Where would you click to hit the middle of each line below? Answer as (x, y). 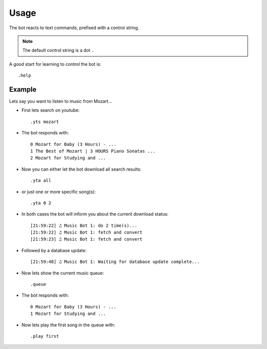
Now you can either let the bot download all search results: (82, 169)
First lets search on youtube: (51, 110)
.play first (45, 336)
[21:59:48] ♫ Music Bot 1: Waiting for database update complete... (115, 262)
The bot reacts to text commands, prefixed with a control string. (74, 28)
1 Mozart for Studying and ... (68, 314)
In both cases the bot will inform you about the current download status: (95, 214)
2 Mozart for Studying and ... (68, 158)
